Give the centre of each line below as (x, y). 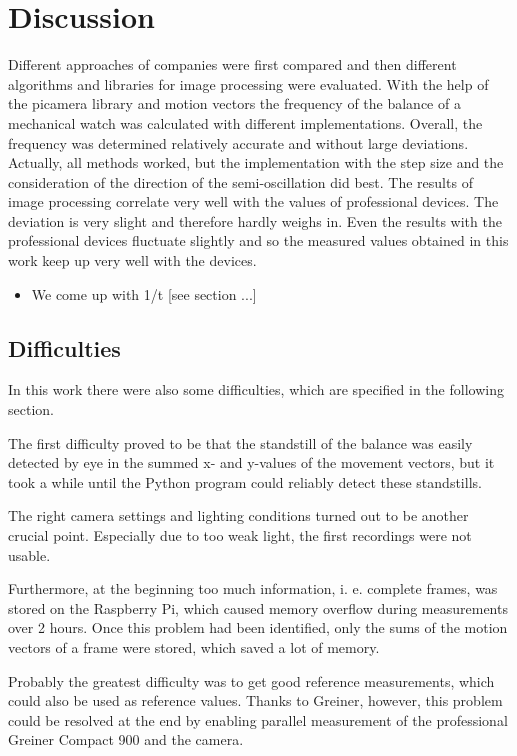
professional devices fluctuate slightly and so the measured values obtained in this (258, 240)
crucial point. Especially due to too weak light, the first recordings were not (240, 535)
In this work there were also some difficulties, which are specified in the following (256, 389)
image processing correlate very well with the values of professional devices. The (253, 201)
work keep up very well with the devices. (132, 260)
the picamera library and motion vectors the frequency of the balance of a (234, 103)
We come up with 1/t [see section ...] (144, 293)
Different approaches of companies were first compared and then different (232, 64)
